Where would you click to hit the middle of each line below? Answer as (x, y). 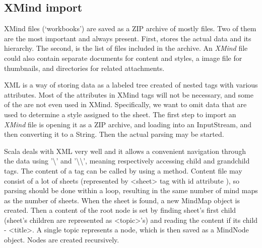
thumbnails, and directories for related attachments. (84, 68)
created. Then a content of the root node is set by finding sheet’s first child (120, 210)
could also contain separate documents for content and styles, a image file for (123, 58)
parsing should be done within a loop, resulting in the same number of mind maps (131, 190)
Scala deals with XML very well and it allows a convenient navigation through (125, 151)
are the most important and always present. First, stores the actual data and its (128, 38)
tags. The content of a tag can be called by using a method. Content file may (123, 170)
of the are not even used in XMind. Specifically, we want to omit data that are (125, 104)
